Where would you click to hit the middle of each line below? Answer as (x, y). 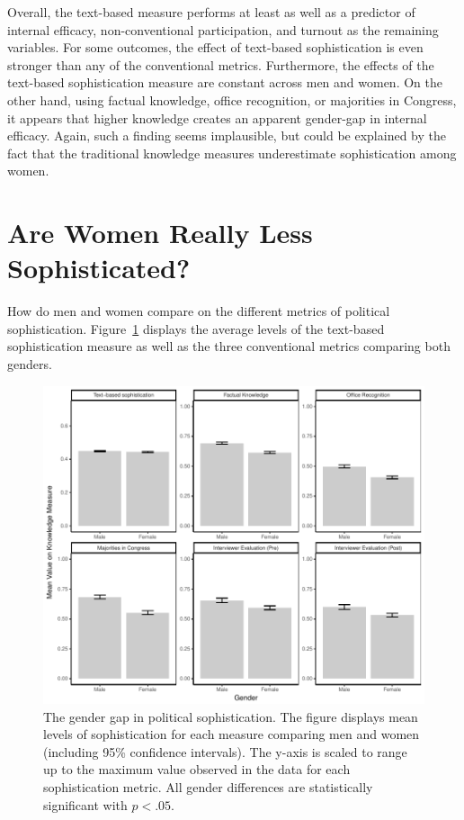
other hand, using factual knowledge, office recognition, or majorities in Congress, (232, 99)
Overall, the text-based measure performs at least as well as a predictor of (211, 12)
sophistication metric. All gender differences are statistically (208, 786)
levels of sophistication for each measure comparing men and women (232, 734)
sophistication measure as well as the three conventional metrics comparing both (229, 346)
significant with (85, 804)
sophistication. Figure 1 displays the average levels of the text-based (196, 328)
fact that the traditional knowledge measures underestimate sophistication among (232, 153)
